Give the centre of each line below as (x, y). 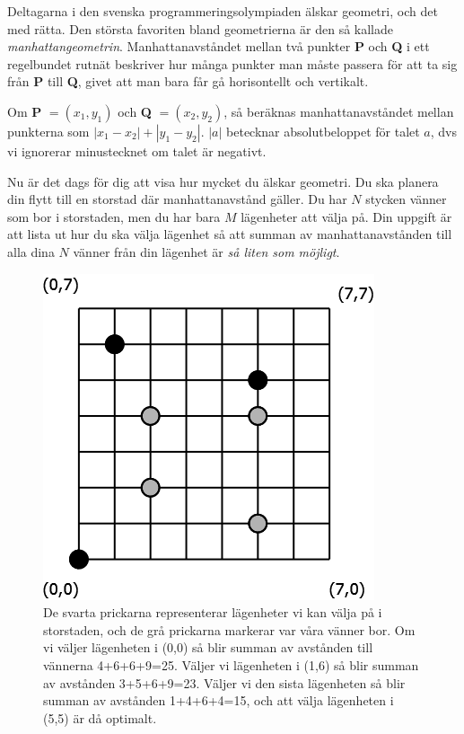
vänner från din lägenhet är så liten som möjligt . (206, 251)
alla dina (31, 251)
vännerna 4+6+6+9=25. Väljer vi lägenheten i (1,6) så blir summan (231, 664)
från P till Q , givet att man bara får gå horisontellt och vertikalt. (188, 81)
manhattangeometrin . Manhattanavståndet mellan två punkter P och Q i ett (219, 46)
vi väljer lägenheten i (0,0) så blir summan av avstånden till (208, 647)
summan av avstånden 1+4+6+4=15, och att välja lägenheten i (219, 700)
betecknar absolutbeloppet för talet (323, 131)
